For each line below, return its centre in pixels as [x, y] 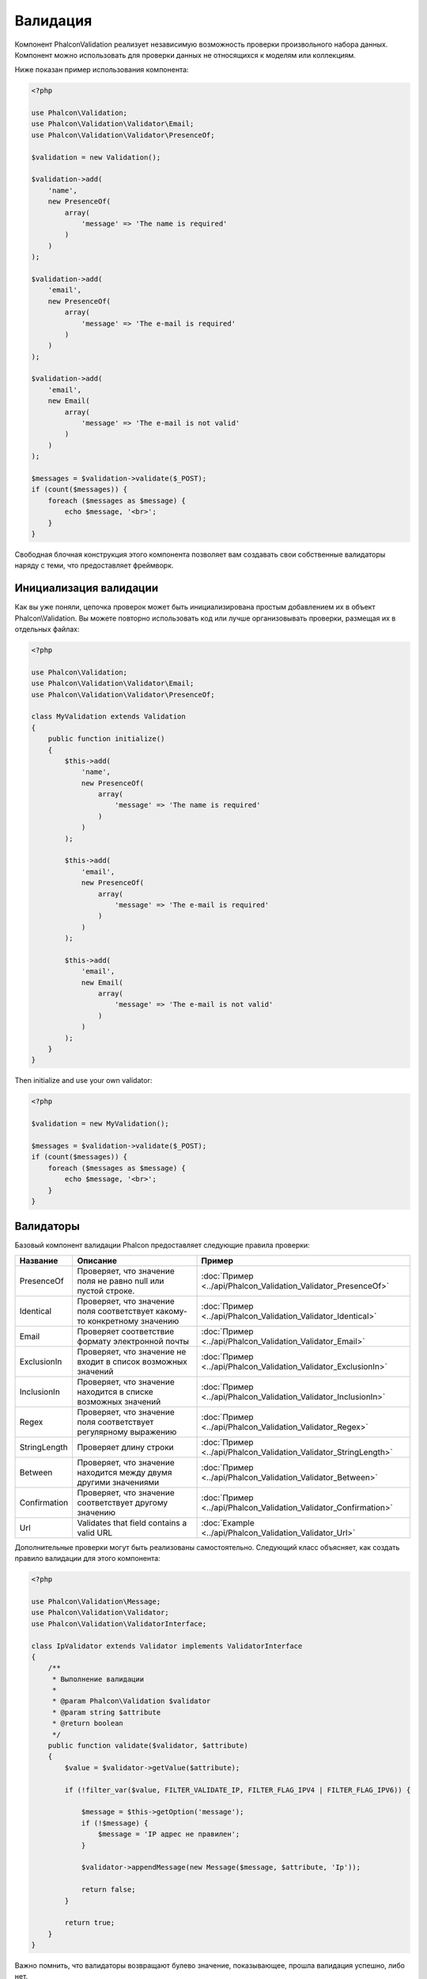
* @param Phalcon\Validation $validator [131, 1701]
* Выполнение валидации [98, 1679]
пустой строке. [106, 1290]
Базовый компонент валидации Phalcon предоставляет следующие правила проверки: [162, 1245]
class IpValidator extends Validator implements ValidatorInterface [167, 1646]
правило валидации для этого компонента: [88, 1559]
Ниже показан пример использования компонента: [102, 70]
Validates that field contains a [132, 1522]
